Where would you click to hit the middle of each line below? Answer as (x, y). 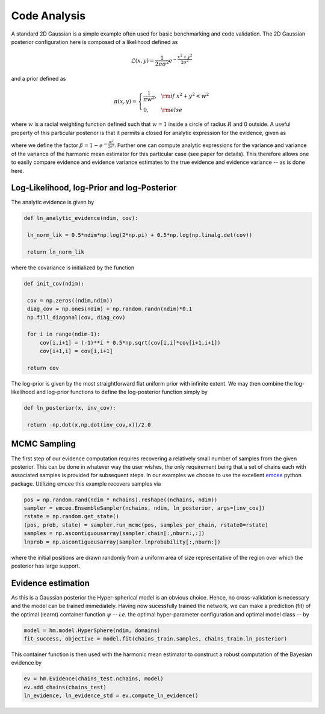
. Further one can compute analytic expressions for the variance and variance (211, 145)
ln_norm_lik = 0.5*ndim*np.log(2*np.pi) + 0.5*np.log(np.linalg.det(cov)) (140, 235)
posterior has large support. (46, 566)
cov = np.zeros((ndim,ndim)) (70, 300)
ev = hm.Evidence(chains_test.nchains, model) (94, 679)
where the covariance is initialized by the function (73, 268)
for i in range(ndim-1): (64, 334)
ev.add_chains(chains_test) (65, 687)
